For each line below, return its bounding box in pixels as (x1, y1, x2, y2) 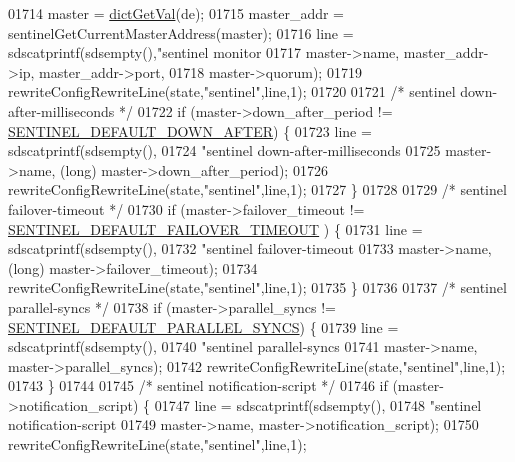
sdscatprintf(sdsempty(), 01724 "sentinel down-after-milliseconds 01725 (8, 140, 441, 161)
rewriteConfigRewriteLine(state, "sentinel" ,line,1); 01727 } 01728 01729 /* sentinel (8, 179, 507, 200)
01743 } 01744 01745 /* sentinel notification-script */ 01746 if (8, 375, 388, 396)
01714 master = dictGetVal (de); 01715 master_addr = (8, 3, 344, 23)
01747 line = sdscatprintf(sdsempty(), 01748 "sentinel (154, 394, 482, 415)
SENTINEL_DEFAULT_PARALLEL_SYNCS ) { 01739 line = (8, 316, 399, 337)
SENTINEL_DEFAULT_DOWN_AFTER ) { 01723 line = (8, 120, 372, 141)
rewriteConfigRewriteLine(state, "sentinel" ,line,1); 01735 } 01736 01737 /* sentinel (8, 277, 507, 298)
